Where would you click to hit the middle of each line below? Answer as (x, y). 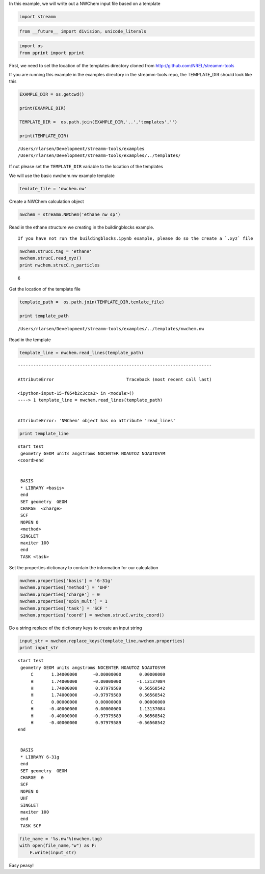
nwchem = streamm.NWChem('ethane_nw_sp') (70, 214)
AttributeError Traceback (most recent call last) (115, 379)
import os (31, 46)
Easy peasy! (21, 865)
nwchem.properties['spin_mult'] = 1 (64, 601)
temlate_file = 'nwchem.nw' (53, 189)
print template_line (44, 434)
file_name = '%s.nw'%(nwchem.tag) (61, 839)
